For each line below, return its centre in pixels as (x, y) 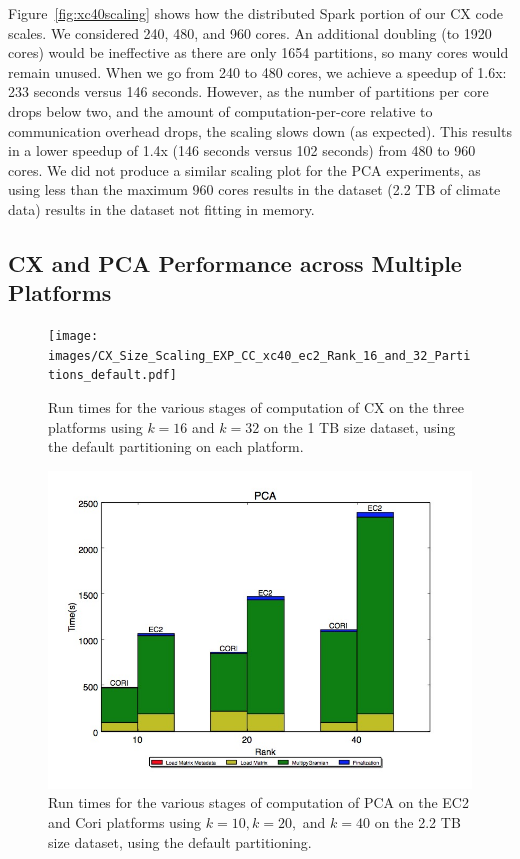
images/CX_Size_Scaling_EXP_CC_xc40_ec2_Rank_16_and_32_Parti (259, 355)
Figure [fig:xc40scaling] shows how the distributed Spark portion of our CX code (256, 13)
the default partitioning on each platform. (176, 446)
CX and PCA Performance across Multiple (235, 262)
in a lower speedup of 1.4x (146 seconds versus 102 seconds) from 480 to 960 (242, 150)
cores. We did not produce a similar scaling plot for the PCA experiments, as (244, 169)
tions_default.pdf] (112, 375)
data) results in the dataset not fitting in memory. (161, 208)
